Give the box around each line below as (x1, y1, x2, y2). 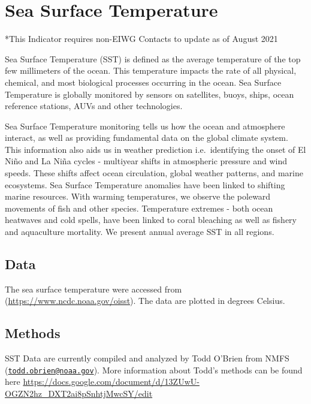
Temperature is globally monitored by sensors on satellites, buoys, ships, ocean (5, 88, 294, 100)
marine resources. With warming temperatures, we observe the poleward (5, 190, 271, 203)
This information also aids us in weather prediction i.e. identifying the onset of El (5, 143, 306, 155)
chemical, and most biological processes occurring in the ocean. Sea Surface (5, 76, 282, 88)
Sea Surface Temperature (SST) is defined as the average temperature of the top (5, 52, 301, 65)
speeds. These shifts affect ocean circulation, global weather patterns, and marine (5, 167, 303, 179)
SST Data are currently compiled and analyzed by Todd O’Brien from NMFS (5, 352, 289, 364)
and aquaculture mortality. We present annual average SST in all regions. (5, 225, 274, 238)
